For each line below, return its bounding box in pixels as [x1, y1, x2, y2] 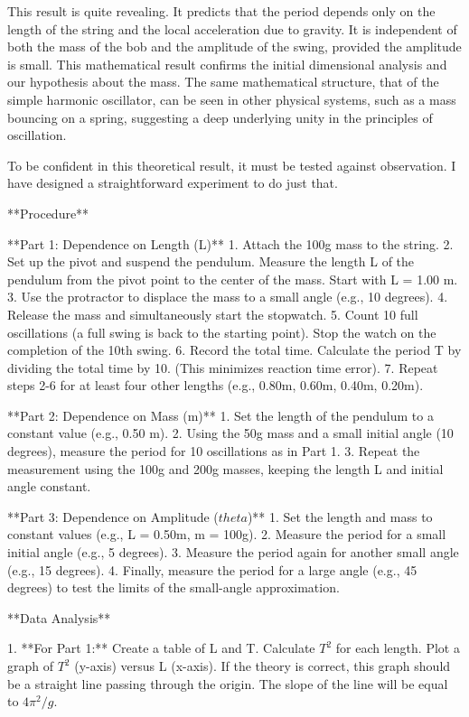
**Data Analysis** [7, 608, 111, 627]
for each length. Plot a [335, 638, 460, 657]
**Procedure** [7, 203, 89, 222]
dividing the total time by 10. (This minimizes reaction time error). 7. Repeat [7, 358, 438, 377]
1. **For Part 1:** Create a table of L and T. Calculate [7, 638, 315, 657]
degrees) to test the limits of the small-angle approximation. [7, 578, 340, 597]
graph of [7, 656, 54, 675]
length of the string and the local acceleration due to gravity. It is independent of [7, 19, 457, 38]
